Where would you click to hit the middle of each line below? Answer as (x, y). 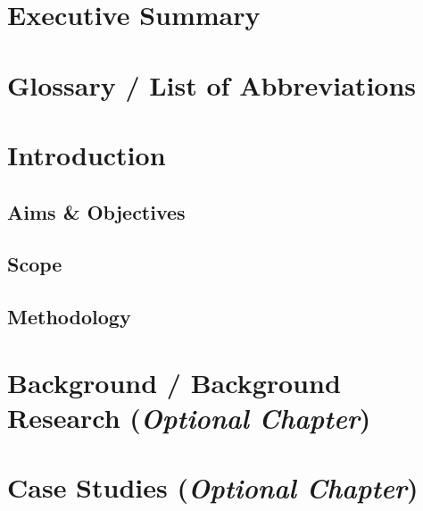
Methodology (69, 317)
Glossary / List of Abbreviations (212, 84)
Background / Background (174, 382)
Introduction (87, 154)
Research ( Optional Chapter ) (189, 417)
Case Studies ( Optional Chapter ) (213, 488)
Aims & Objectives (96, 211)
